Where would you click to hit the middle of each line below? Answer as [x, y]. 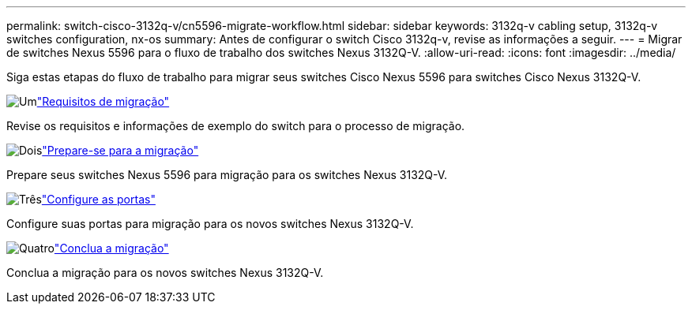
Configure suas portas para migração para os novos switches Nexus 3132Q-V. [210, 224]
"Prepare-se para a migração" [120, 150]
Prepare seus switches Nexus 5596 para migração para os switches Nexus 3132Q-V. [227, 175]
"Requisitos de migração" [103, 101]
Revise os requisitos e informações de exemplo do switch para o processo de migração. [236, 126]
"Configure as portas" [98, 199]
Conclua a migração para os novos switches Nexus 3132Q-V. [165, 273]
